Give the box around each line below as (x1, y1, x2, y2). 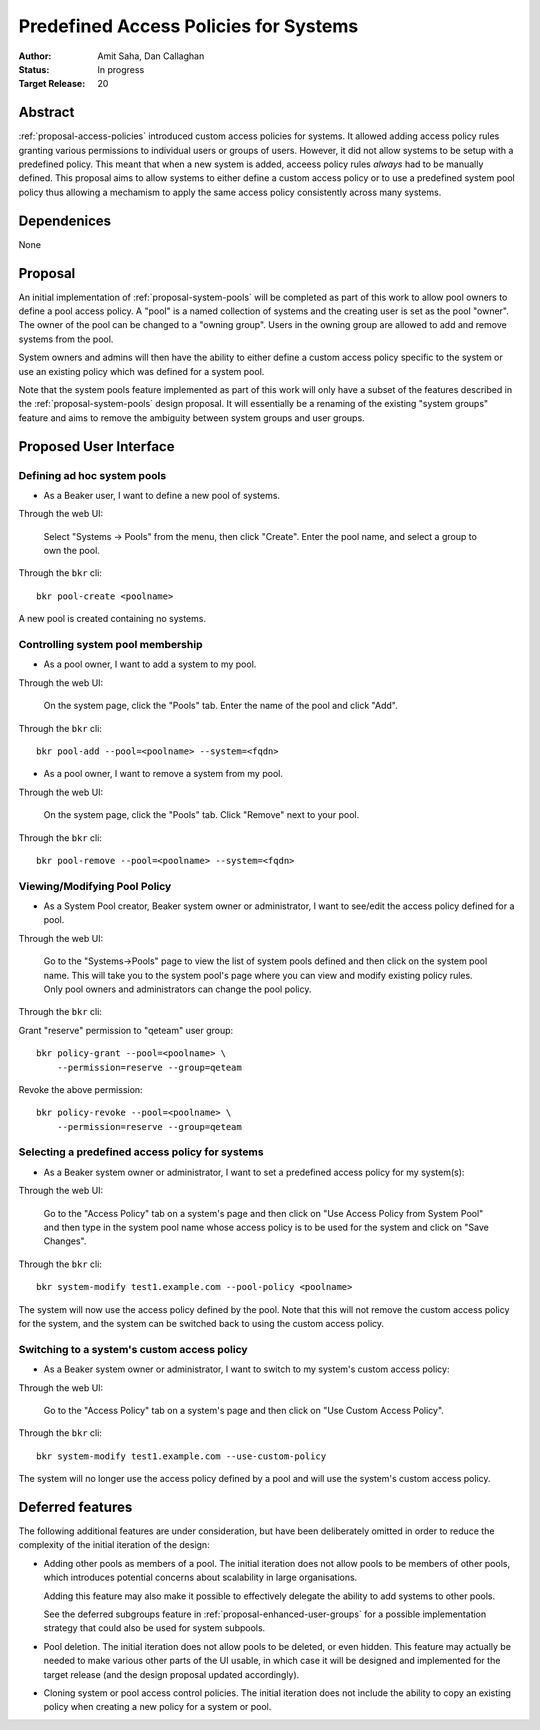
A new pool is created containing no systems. (18, 613, 207, 625)
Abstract (18, 104, 75, 121)
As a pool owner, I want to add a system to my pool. (43, 658, 257, 670)
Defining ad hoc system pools (18, 468, 167, 482)
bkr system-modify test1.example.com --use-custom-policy (36, 1450, 327, 1462)
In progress (97, 63, 145, 75)
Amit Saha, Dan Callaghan (97, 50, 205, 62)
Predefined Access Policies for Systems (18, 15, 359, 37)
